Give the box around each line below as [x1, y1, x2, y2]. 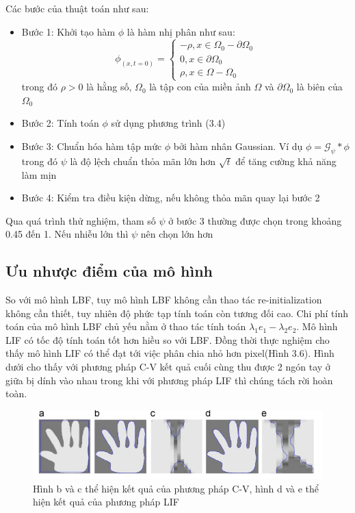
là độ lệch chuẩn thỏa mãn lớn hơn [70, 153, 216, 168]
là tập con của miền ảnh [149, 79, 251, 94]
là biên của [296, 79, 343, 94]
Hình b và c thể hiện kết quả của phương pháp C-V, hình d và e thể [33, 481, 319, 495]
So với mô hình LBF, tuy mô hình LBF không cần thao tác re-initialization [5, 292, 322, 307]
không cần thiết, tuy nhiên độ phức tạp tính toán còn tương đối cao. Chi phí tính [5, 305, 348, 320]
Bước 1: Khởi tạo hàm [21, 24, 116, 38]
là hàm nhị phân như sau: [127, 24, 235, 38]
